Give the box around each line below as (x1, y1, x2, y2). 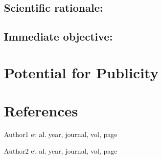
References (4, 101, 78, 121)
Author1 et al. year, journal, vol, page (4, 129, 117, 139)
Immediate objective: (4, 29, 113, 44)
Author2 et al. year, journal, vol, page (4, 145, 117, 156)
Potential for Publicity (4, 62, 159, 82)
